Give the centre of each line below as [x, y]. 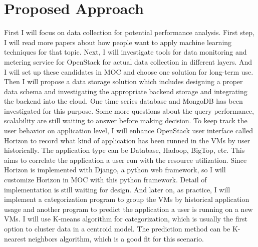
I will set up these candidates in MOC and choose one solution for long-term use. [129, 71]
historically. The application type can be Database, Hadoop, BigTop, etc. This [124, 150]
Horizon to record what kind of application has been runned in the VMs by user [127, 140]
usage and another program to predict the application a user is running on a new [128, 209]
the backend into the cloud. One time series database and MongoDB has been [123, 101]
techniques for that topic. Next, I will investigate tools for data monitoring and [125, 52]
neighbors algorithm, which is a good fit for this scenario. [116, 238]
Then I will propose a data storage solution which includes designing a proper [123, 81]
